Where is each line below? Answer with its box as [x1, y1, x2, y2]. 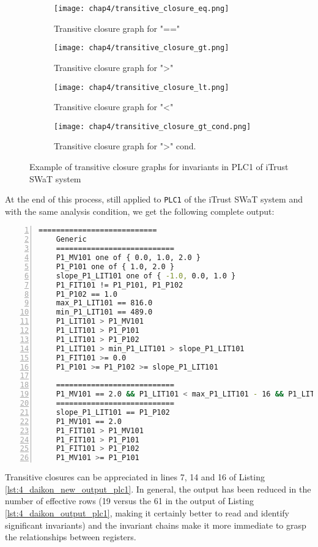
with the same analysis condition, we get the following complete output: [5, 204, 275, 217]
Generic [56, 235, 87, 244]
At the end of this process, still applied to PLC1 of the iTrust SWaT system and [5, 193, 303, 206]
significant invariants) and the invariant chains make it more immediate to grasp [5, 518, 306, 531]
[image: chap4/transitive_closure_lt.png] [54, 83, 229, 92]
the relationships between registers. [5, 530, 136, 543]
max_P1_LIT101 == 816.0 [56, 299, 153, 308]
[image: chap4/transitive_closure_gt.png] [54, 43, 229, 53]
